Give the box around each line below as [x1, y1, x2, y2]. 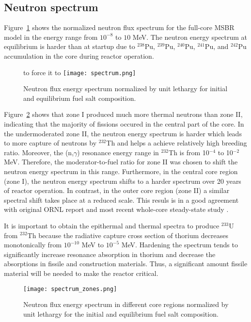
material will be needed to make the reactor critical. [4, 268, 158, 278]
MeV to [81, 240, 104, 250]
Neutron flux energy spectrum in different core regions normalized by [23, 299, 229, 309]
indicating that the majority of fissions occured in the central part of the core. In [4, 119, 244, 129]
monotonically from [4, 240, 62, 250]
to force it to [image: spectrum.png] [23, 67, 136, 77]
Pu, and [204, 41, 229, 51]
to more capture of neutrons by [4, 138, 97, 148]
